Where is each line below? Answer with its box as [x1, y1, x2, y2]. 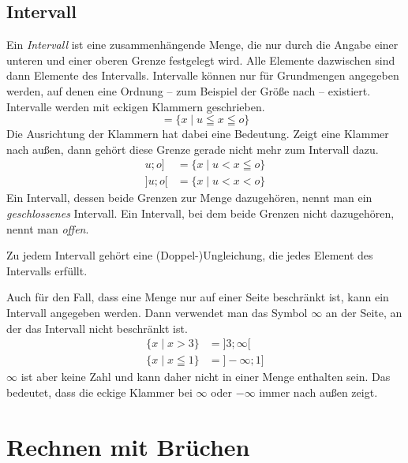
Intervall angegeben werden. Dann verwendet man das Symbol [6, 304, 308, 320]
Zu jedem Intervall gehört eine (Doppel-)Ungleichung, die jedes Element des [6, 247, 373, 263]
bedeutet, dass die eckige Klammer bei [6, 383, 193, 400]
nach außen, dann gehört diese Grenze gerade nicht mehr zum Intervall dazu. [6, 140, 379, 157]
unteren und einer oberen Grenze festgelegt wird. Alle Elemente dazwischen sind [6, 51, 395, 68]
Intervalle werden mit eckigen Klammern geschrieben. [6, 98, 265, 114]
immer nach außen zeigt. [259, 383, 378, 400]
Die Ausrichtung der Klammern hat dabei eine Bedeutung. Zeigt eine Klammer [6, 125, 389, 142]
